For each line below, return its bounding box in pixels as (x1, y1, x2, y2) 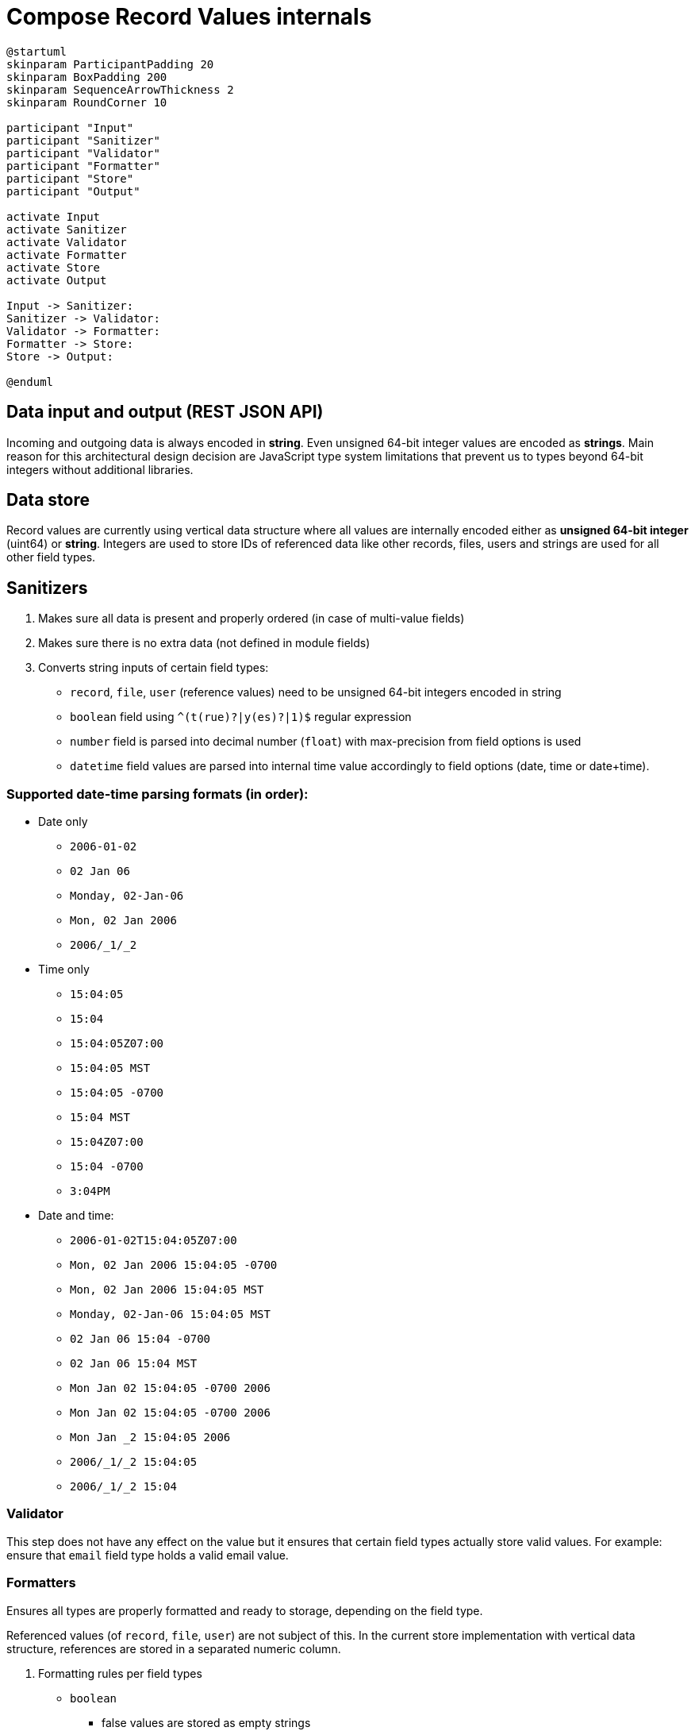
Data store (6, 490, 90, 511)
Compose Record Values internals (6, 3, 372, 30)
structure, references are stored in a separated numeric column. (6, 1641, 341, 1656)
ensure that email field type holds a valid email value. (6, 1548, 289, 1562)
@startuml (6, 44, 67, 58)
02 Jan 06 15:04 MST (70, 1357, 198, 1371)
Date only (38, 815, 88, 829)
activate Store (6, 260, 101, 274)
